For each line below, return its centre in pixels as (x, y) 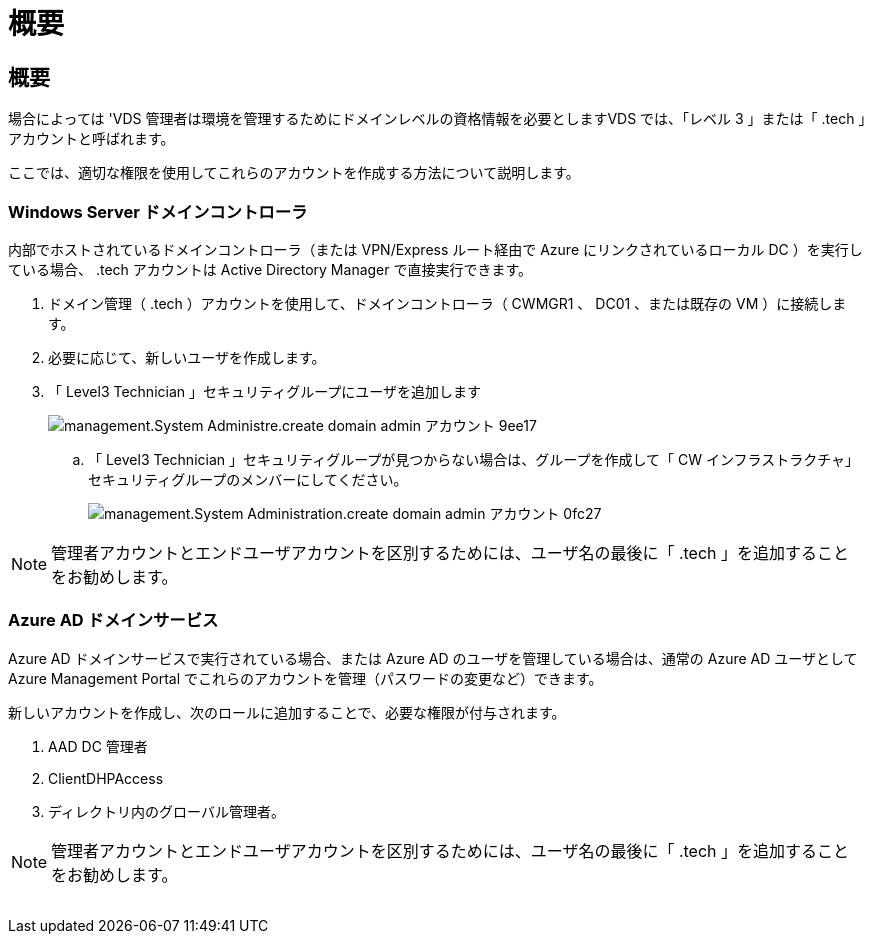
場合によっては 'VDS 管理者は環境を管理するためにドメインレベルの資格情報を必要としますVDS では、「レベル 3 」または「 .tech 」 (437, 119)
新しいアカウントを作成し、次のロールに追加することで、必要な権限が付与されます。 (287, 712)
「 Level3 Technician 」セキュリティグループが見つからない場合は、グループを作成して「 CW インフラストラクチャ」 (474, 459)
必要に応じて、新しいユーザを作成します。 (187, 357)
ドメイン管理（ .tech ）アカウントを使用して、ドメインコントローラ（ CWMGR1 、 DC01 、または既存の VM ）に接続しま (447, 303)
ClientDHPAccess (106, 778)
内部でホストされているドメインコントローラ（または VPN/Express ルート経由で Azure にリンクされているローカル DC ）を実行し (435, 249)
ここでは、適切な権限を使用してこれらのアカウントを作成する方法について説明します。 (294, 173)
